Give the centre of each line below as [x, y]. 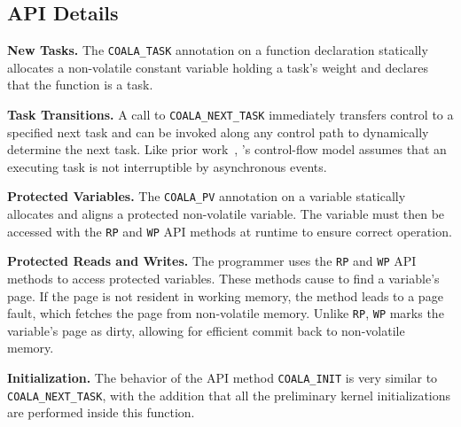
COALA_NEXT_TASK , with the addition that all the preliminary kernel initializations [229, 395]
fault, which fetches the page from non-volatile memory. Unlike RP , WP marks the [226, 313]
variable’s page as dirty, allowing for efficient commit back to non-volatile [206, 330]
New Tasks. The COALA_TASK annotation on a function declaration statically [218, 50]
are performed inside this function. [101, 412]
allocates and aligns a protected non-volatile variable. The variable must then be [226, 214]
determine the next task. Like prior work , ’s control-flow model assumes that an [227, 149]
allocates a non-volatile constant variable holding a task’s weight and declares [218, 67]
